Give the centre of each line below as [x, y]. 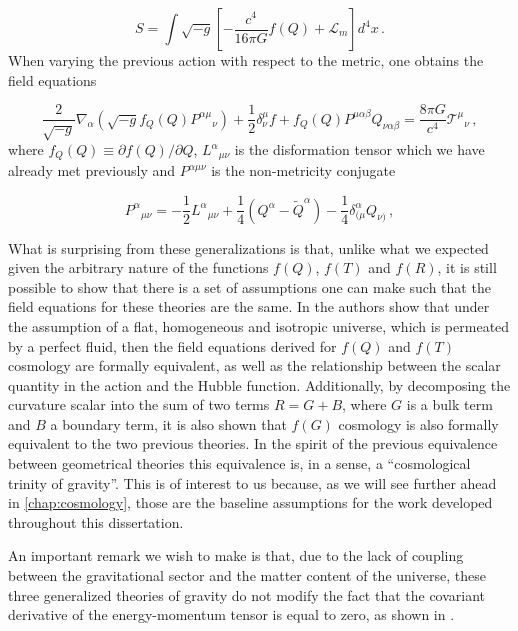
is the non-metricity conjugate [303, 170]
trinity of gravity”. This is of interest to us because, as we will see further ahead [252, 482]
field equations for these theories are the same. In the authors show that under [249, 306]
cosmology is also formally [418, 423]
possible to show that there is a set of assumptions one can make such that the [249, 286]
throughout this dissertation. [96, 521]
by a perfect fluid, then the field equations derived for [172, 345]
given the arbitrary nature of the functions [138, 267]
